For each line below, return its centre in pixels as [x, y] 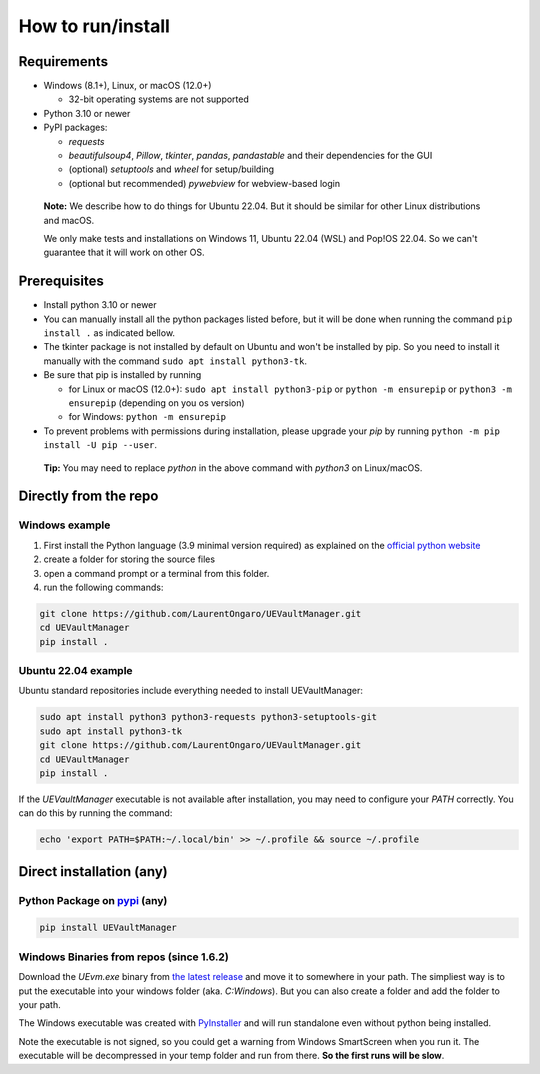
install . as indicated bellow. [109, 333]
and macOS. [69, 220]
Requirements [63, 61]
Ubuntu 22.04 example [76, 671]
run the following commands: [103, 587]
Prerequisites [61, 281]
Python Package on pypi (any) [93, 900]
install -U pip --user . [100, 445]
